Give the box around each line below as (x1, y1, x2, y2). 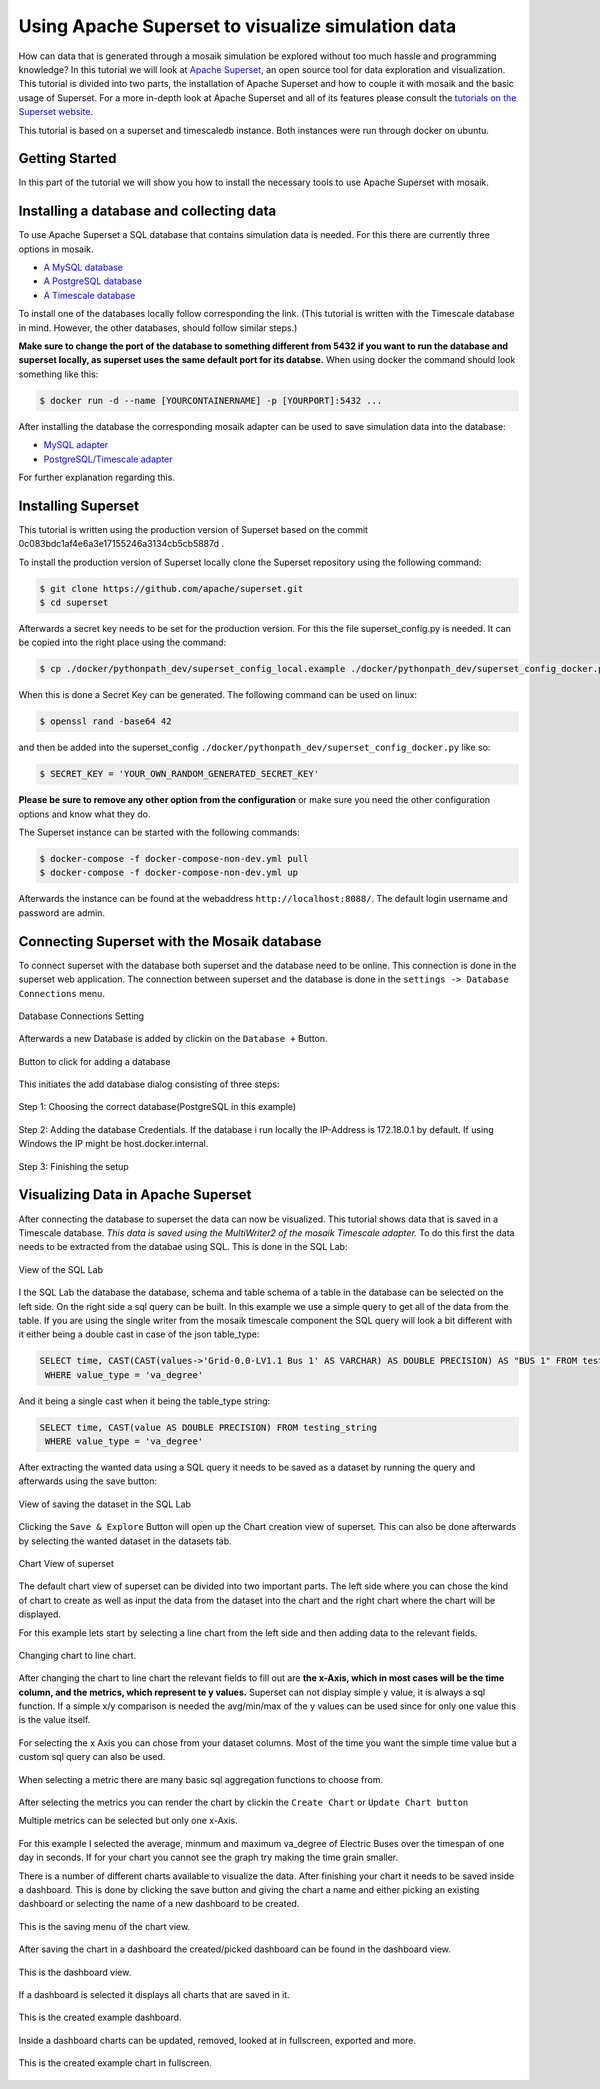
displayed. (18, 1608, 62, 1620)
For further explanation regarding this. (18, 471, 175, 483)
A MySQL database (43, 261, 124, 274)
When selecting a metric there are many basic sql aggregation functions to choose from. (18, 1773, 384, 1785)
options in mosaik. (18, 243, 94, 255)
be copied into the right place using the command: (18, 636, 227, 649)
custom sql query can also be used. (18, 1751, 166, 1763)
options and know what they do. (18, 808, 151, 820)
